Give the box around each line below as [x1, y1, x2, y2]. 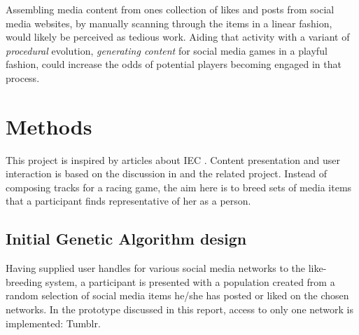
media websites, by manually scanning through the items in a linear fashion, [6, 15, 332, 30]
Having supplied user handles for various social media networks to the [6, 261, 306, 275]
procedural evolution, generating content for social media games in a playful [6, 43, 328, 57]
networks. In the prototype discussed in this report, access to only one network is [6, 302, 353, 317]
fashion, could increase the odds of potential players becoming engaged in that [6, 57, 342, 71]
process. [6, 70, 40, 85]
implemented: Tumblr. [6, 315, 101, 330]
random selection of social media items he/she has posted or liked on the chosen [6, 288, 349, 303]
